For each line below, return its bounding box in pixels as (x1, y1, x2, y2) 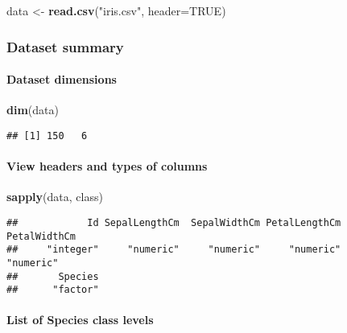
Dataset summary (6, 36, 124, 56)
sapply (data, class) (6, 188, 103, 205)
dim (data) (6, 101, 59, 118)
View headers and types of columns (6, 158, 208, 175)
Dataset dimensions (6, 71, 117, 88)
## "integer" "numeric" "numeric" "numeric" (6, 244, 341, 256)
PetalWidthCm (6, 230, 76, 242)
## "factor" (6, 284, 99, 296)
